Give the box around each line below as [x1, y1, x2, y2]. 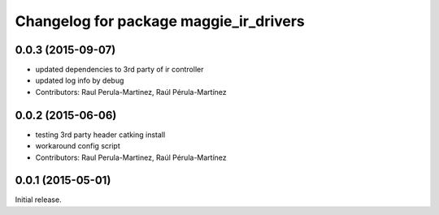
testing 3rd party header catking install [35, 130, 166, 140]
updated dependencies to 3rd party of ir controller [35, 65, 204, 75]
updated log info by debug [35, 75, 124, 85]
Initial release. [15, 195, 62, 204]
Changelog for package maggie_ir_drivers [15, 12, 305, 30]
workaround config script [35, 141, 121, 151]
